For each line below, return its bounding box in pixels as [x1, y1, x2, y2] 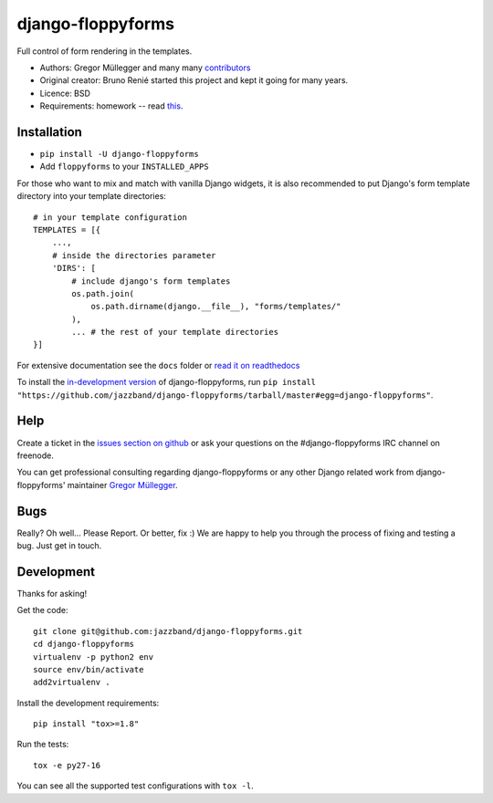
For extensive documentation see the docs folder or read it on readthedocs [16, 360, 300, 370]
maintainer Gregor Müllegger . [67, 479, 178, 490]
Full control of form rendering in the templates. [16, 46, 193, 57]
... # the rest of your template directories [71, 327, 278, 338]
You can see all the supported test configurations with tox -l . [16, 780, 255, 791]
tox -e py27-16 [33, 760, 101, 770]
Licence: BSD [39, 88, 91, 99]
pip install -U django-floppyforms [39, 149, 200, 160]
